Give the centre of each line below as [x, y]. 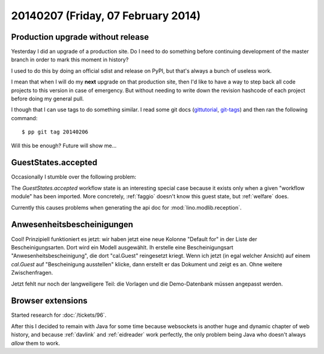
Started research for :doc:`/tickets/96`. [59, 315]
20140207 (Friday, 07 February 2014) [106, 16]
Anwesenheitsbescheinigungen [72, 224]
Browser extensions [49, 301]
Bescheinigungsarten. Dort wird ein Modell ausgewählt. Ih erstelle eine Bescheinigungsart [122, 247]
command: [24, 118]
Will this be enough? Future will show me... [64, 145]
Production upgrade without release [80, 37]
